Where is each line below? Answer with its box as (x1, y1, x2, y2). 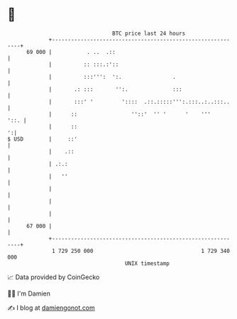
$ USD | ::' (7, 135, 78, 143)
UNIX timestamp (124, 259, 170, 267)
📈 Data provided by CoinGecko (7, 273, 100, 281)
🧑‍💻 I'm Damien (7, 289, 51, 298)
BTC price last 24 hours (112, 30, 186, 37)
